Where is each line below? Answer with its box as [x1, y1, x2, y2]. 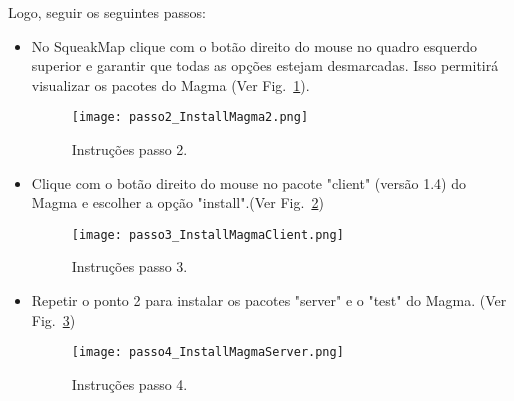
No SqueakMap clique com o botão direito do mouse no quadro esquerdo [31, 35, 477, 56]
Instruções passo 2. [71, 139, 188, 160]
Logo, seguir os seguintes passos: [8, 2, 206, 22]
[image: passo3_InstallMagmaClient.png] [71, 227, 344, 242]
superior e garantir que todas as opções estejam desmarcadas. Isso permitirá [31, 55, 499, 76]
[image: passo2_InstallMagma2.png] [71, 110, 309, 125]
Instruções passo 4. [71, 373, 188, 394]
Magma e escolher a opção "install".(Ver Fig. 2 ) [31, 192, 324, 213]
